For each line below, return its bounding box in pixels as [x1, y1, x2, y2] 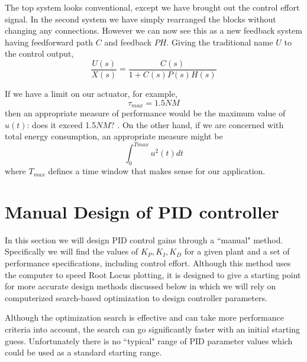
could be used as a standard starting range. [5, 346, 162, 358]
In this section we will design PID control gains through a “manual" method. [5, 233, 283, 246]
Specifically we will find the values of [5, 245, 138, 257]
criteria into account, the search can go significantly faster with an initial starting [5, 323, 300, 335]
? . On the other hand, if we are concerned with [111, 118, 284, 131]
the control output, [5, 47, 74, 60]
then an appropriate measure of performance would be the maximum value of [5, 107, 286, 119]
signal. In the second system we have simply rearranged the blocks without [5, 12, 276, 25]
